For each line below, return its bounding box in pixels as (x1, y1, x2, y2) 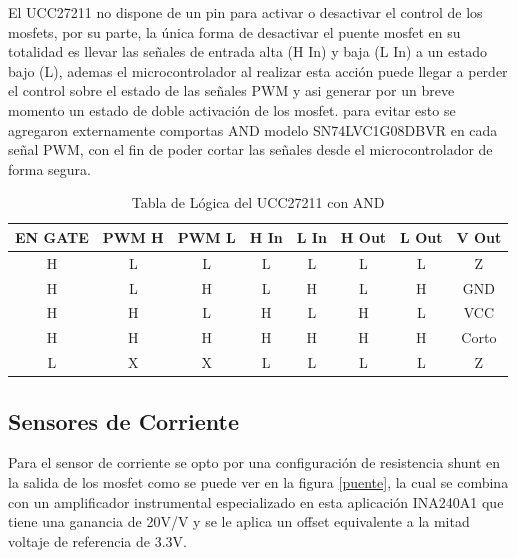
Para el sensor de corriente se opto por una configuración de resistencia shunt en (8, 452, 501, 473)
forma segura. (8, 158, 91, 179)
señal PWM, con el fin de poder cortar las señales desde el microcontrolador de (8, 139, 493, 160)
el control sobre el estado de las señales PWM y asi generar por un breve (8, 80, 455, 101)
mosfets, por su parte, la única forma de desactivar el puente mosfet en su (8, 21, 461, 42)
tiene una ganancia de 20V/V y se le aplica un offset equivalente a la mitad (8, 511, 470, 532)
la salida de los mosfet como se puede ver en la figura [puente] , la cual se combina (8, 472, 509, 493)
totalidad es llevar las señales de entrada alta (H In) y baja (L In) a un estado (8, 41, 487, 62)
